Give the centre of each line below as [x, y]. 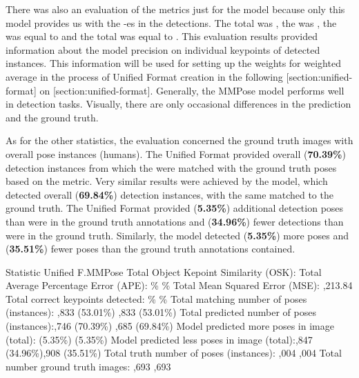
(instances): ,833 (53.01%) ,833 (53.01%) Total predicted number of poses [161, 312]
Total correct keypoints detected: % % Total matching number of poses [156, 298]
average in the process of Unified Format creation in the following [144, 76]
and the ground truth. [52, 117]
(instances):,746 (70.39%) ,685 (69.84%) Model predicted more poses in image [170, 326]
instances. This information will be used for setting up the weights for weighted [173, 63]
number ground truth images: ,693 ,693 [88, 366]
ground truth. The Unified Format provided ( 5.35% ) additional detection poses [175, 208]
